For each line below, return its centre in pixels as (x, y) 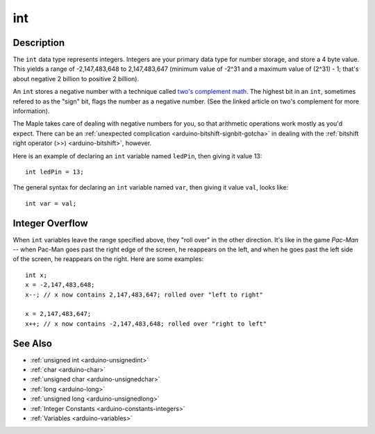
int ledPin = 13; (55, 172)
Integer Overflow (50, 223)
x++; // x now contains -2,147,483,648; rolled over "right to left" (146, 324)
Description (39, 43)
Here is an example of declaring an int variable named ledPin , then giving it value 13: (137, 156)
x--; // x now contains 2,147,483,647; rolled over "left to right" (144, 294)
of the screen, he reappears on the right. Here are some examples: (108, 259)
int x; (36, 275)
